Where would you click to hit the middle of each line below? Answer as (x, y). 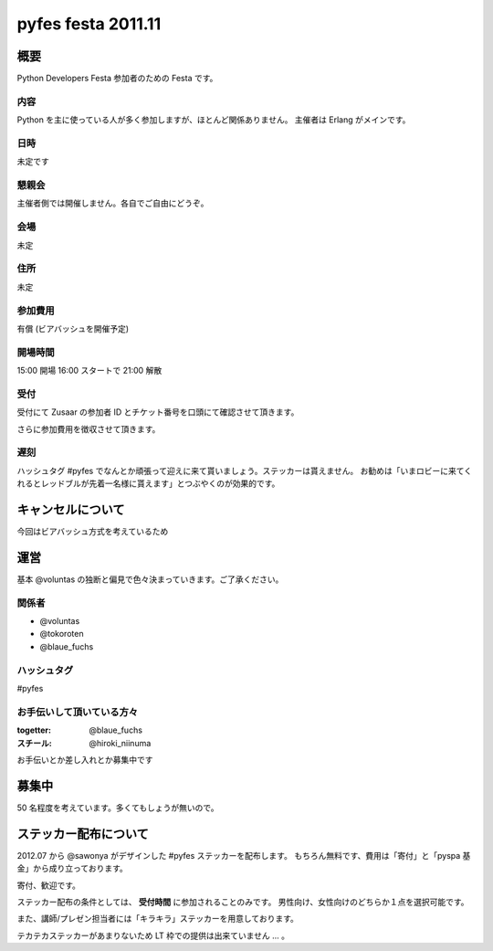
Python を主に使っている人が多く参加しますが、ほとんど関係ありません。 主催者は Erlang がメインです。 (214, 120)
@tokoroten (62, 634)
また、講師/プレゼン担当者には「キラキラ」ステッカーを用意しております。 (157, 919)
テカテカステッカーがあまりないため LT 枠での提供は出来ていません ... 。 (153, 935)
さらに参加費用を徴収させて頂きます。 (89, 428)
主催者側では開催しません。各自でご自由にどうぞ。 (113, 203)
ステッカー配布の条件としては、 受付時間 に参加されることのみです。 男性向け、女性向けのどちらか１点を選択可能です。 (243, 902)
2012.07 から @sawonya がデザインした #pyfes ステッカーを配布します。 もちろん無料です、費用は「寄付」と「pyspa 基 (244, 855)
